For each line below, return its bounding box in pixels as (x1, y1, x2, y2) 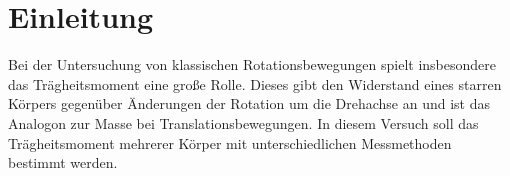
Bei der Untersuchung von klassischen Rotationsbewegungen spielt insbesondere (8, 54, 496, 75)
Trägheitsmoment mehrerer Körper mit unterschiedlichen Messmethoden (8, 132, 452, 153)
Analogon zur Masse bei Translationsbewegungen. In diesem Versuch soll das (8, 112, 479, 133)
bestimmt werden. (8, 152, 118, 173)
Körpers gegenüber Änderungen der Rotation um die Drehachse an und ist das (8, 93, 491, 114)
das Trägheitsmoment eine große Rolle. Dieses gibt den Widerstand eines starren (8, 73, 502, 94)
